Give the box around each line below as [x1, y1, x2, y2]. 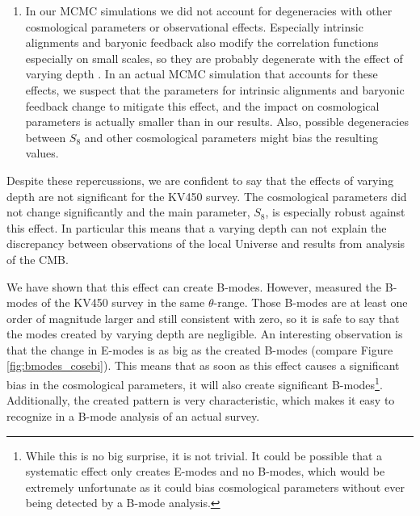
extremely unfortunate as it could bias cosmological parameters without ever [25, 478, 405, 495]
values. [25, 145, 59, 162]
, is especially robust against [265, 203, 405, 220]
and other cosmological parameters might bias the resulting [84, 128, 379, 145]
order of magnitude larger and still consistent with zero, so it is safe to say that [6, 309, 400, 326]
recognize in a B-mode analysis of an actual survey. [6, 407, 260, 424]
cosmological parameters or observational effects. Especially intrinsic [25, 18, 363, 35]
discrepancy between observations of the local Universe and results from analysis [6, 235, 405, 252]
